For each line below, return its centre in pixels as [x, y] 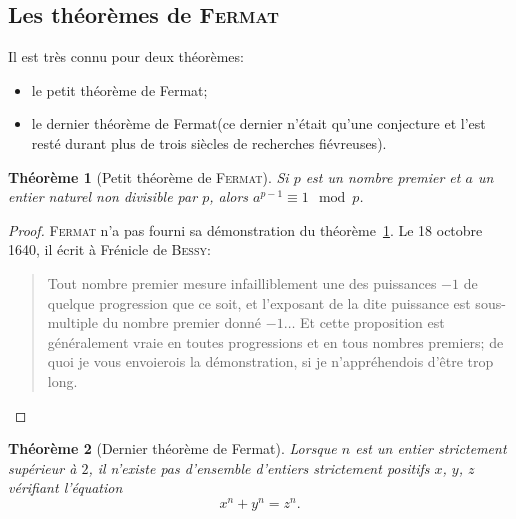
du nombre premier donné [182, 322]
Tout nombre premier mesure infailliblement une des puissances [242, 282]
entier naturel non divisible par [103, 196]
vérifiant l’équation [65, 487]
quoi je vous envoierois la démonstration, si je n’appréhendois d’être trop [270, 361]
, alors [229, 196]
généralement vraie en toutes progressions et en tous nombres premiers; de [275, 341]
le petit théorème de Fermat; [119, 89]
